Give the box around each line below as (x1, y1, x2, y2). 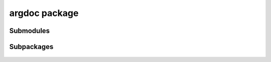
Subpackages (9, 42, 54, 51)
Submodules (9, 26, 50, 35)
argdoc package (9, 7, 79, 18)
